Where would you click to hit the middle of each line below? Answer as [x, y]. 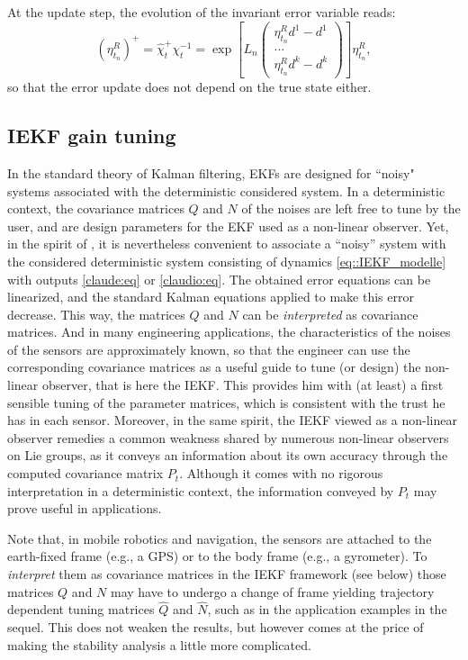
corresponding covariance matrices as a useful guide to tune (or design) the [214, 367]
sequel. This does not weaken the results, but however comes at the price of [216, 627]
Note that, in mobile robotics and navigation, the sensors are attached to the [220, 538]
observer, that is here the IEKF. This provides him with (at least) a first [243, 385]
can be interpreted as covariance [330, 314]
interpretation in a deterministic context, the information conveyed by [201, 490]
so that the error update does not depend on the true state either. [189, 87]
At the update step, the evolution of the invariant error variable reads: [202, 12]
